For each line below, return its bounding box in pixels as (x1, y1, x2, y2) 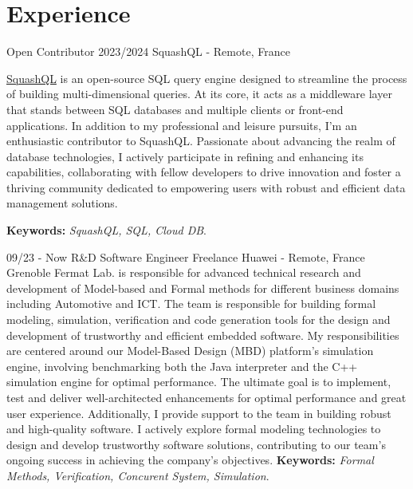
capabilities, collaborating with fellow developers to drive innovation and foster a (6, 164, 401, 180)
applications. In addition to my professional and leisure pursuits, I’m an (6, 116, 357, 133)
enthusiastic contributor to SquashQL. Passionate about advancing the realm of (6, 132, 395, 149)
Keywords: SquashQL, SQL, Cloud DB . (6, 222, 206, 239)
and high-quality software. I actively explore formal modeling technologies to (6, 420, 381, 437)
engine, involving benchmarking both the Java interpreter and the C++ (6, 357, 358, 374)
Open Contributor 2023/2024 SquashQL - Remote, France (6, 43, 290, 60)
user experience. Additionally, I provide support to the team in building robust (6, 404, 391, 421)
